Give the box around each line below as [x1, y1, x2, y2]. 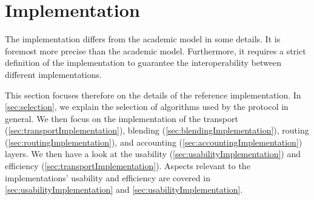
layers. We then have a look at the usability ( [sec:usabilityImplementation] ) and [5, 147, 301, 160]
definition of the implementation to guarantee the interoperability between [5, 56, 281, 69]
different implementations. [5, 68, 102, 80]
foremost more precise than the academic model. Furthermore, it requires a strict [5, 44, 306, 57]
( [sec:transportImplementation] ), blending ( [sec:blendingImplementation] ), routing [5, 124, 309, 137]
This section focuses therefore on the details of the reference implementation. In [5, 88, 301, 101]
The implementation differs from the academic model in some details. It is [5, 33, 281, 45]
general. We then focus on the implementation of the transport [5, 112, 238, 124]
